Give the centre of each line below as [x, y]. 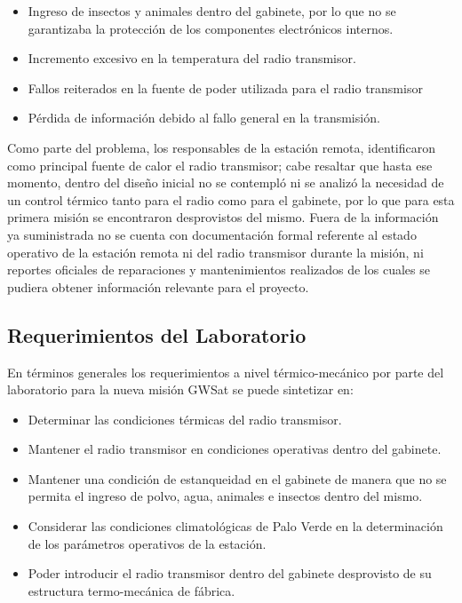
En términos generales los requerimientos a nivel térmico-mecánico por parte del [226, 372]
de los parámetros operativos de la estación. [147, 543]
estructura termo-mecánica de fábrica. [131, 590]
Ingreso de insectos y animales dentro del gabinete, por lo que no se [212, 11]
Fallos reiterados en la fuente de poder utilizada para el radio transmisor [225, 87]
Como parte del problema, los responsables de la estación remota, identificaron [222, 147]
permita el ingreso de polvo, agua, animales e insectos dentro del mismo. [225, 496]
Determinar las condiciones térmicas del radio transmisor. [185, 419]
